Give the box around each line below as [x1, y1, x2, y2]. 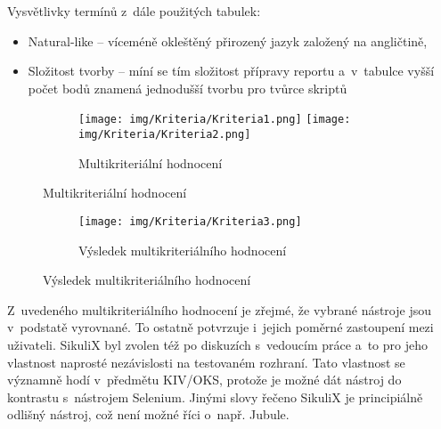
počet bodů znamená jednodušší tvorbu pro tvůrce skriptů [28, 78, 347, 97]
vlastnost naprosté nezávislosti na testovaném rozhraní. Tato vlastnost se [7, 352, 405, 371]
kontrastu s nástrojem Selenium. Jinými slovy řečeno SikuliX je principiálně [7, 387, 423, 406]
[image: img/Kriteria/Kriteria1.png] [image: [78, 113, 351, 126]
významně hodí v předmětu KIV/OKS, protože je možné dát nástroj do [7, 370, 402, 389]
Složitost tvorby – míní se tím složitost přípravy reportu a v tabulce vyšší [28, 61, 435, 80]
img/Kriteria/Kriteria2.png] [78, 128, 251, 142]
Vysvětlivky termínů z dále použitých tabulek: [7, 2, 261, 20]
